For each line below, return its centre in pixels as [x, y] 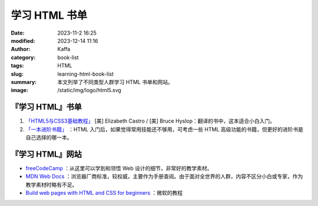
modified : [23, 40]
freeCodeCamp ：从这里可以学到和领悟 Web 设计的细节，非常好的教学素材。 [119, 168]
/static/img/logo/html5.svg [90, 90]
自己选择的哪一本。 [49, 137]
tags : [17, 66]
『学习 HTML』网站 [47, 154]
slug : [17, 74]
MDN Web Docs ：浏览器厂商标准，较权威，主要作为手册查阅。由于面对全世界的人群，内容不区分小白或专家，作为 [164, 177]
